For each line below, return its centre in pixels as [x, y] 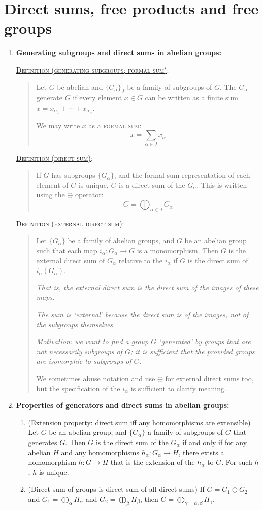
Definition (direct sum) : [54, 158]
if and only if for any [215, 442]
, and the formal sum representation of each [182, 175]
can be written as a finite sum [191, 98]
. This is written [222, 184]
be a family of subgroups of [170, 87]
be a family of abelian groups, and [121, 240]
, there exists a [201, 452]
